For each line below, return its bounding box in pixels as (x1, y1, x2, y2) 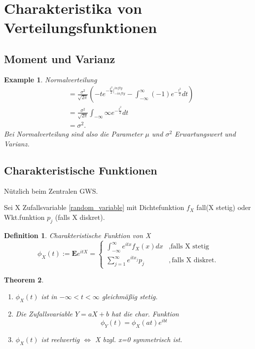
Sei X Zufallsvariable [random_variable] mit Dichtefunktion (4, 202, 184, 212)
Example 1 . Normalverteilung (4, 74, 97, 84)
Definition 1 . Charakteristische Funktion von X (4, 230, 151, 240)
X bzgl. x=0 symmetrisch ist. (95, 334, 182, 345)
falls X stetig (170, 243, 209, 250)
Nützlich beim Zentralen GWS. (4, 185, 98, 196)
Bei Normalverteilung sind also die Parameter (4, 129, 143, 139)
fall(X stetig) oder (196, 202, 251, 212)
